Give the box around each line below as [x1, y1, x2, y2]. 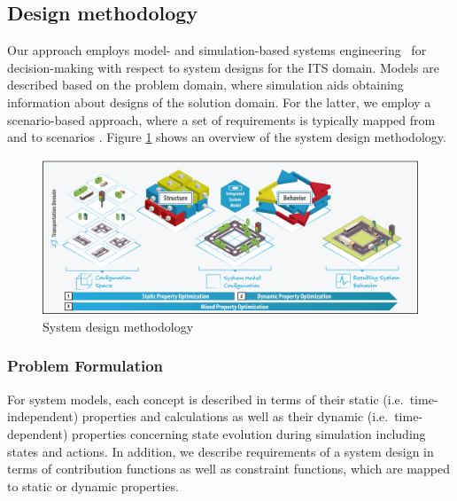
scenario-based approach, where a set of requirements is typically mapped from [7, 110, 436, 129]
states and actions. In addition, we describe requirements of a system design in [7, 442, 434, 460]
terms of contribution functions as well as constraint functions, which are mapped [7, 459, 450, 478]
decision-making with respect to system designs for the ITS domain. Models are [7, 58, 439, 76]
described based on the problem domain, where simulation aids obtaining [7, 75, 404, 94]
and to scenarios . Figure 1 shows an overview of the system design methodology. [7, 128, 446, 146]
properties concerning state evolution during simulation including [72, 424, 426, 442]
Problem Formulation [7, 355, 164, 377]
